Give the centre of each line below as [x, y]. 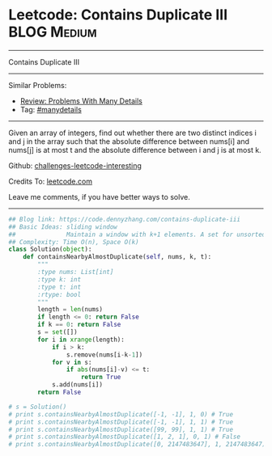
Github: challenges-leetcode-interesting [75, 165]
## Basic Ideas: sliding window [63, 227]
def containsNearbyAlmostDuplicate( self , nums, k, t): [117, 257]
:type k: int [59, 279]
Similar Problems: [38, 85]
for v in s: [72, 362]
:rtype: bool [59, 294]
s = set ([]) [58, 332]
